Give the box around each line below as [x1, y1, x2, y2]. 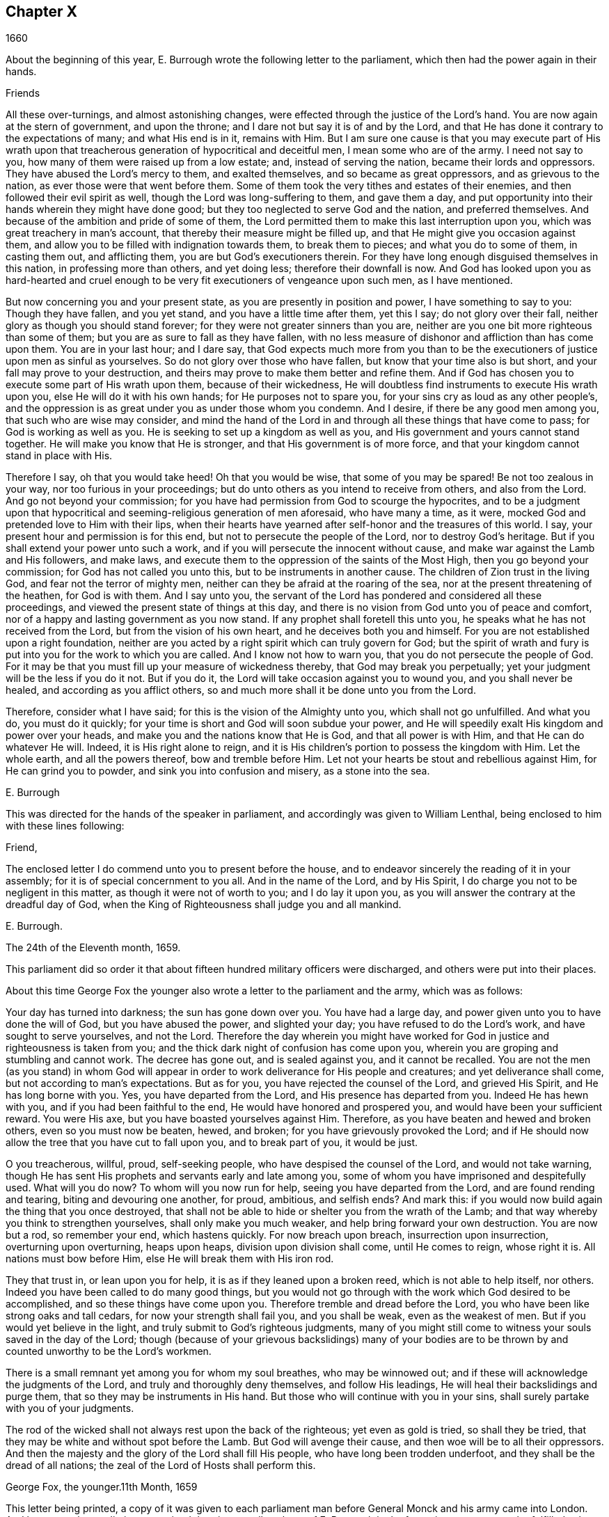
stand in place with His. [6, 450, 113, 462]
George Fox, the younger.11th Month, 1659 [6, 1481, 198, 1493]
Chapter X [6, 3, 78, 20]
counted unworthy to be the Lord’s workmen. [6, 1345, 212, 1358]
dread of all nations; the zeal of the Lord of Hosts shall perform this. [6, 1459, 316, 1472]
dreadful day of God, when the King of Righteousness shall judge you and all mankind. [6, 898, 402, 911]
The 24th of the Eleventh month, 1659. [6, 942, 181, 954]
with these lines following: [6, 820, 125, 832]
